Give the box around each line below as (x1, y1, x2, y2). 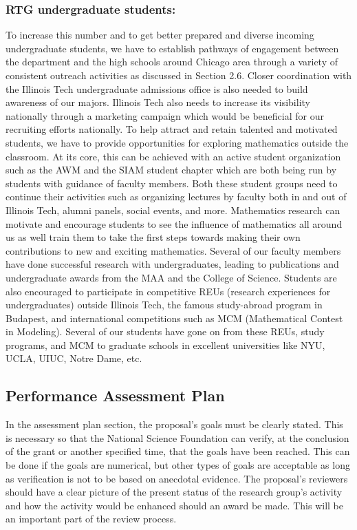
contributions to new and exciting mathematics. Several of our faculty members (6, 243, 341, 257)
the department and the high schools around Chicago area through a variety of (6, 54, 338, 69)
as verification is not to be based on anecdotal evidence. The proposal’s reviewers (6, 471, 348, 485)
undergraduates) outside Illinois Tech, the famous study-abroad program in (6, 297, 323, 312)
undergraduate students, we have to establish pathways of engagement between (6, 41, 339, 55)
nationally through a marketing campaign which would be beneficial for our (6, 108, 324, 123)
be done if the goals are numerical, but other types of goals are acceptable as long (6, 458, 350, 472)
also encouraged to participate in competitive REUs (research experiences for (6, 284, 331, 298)
